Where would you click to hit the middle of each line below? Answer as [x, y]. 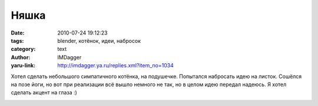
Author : [21, 57]
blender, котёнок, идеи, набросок [99, 40]
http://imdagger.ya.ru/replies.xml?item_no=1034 [115, 66]
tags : [17, 40]
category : [23, 49]
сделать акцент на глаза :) [44, 93]
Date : [18, 33]
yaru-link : [23, 66]
